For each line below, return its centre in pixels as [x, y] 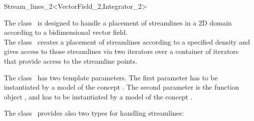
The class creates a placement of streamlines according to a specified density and [127, 41]
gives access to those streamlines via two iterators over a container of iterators [121, 51]
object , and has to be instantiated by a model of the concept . [98, 96]
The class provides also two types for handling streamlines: [94, 113]
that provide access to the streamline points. [71, 60]
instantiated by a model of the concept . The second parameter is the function [122, 87]
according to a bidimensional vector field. [66, 32]
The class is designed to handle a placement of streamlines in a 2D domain [118, 22]
